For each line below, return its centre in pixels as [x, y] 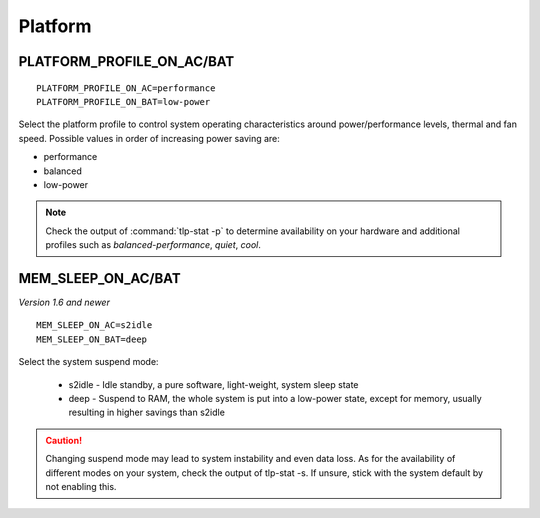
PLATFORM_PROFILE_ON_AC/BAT [126, 61]
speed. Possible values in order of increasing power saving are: [149, 138]
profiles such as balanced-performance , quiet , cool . [153, 245]
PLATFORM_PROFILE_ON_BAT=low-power [123, 101]
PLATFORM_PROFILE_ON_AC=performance [126, 88]
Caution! [64, 440]
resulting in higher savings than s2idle [146, 412]
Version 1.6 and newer [64, 302]
